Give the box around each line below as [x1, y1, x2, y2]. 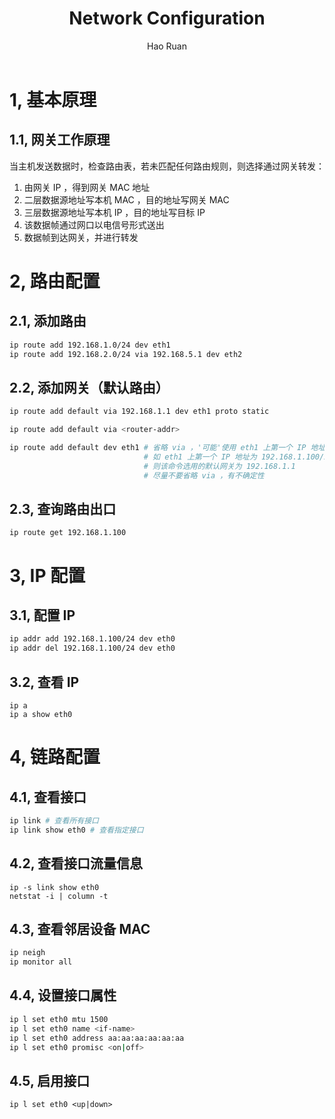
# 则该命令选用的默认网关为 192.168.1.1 [143, 461, 296, 471]
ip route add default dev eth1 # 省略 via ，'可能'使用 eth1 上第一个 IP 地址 [9, 443, 326, 453]
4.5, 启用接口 [9, 1072, 91, 1089]
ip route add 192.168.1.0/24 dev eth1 [9, 340, 171, 350]
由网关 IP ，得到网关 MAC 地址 [23, 181, 151, 193]
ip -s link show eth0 [9, 882, 100, 892]
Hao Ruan [146, 40, 188, 52]
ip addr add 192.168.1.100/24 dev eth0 [9, 634, 176, 644]
